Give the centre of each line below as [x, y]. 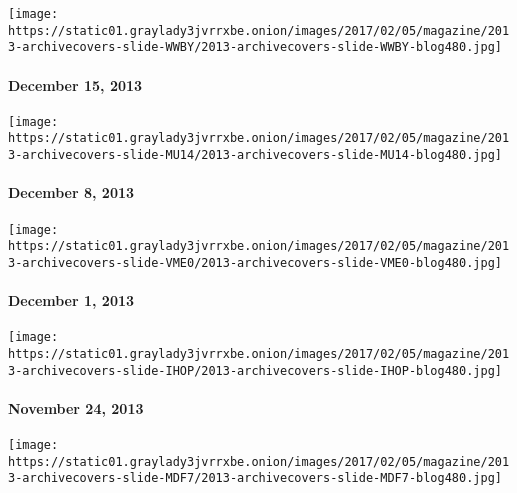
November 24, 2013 [76, 407]
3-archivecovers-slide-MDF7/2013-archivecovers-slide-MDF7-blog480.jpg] [255, 478]
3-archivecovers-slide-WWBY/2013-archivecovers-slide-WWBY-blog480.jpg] [255, 47]
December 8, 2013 [71, 192]
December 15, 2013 [75, 84]
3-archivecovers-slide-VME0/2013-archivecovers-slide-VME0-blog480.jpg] [255, 262]
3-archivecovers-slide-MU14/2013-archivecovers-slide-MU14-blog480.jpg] [255, 155]
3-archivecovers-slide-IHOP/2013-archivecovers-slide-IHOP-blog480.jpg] [255, 370]
